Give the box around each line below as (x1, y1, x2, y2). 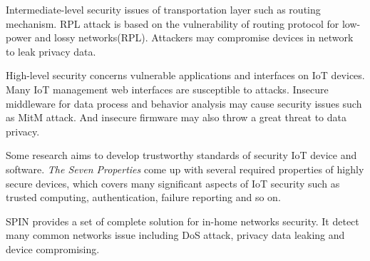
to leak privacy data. (6, 43, 96, 58)
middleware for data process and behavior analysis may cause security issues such (6, 96, 362, 111)
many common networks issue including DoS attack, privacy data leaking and (6, 227, 345, 242)
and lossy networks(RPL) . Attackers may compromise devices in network (34, 30, 354, 45)
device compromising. (6, 241, 100, 256)
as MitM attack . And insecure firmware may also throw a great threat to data (6, 110, 346, 125)
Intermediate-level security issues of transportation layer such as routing (6, 2, 321, 16)
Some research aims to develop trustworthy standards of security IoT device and (6, 148, 357, 163)
